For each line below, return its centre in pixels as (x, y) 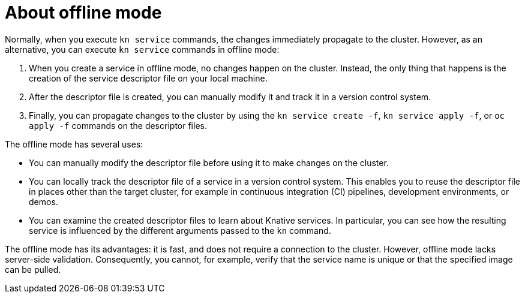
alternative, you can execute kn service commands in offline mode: (142, 49)
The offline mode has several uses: (74, 144)
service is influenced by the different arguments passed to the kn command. (180, 230)
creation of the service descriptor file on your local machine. (148, 78)
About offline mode (83, 13)
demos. (43, 201)
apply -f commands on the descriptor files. (118, 125)
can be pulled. (33, 269)
